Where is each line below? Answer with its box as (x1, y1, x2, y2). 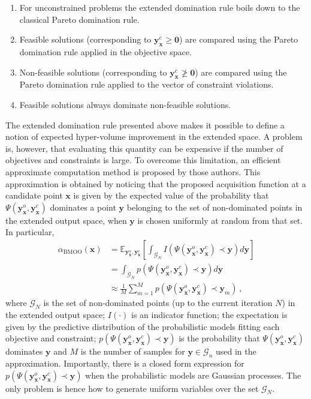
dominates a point (50, 200, 116, 213)
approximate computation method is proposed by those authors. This (5, 165, 261, 178)
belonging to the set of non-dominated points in (126, 200, 303, 213)
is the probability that (179, 332, 260, 344)
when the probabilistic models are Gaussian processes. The (85, 368, 301, 381)
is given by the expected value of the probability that (73, 189, 269, 202)
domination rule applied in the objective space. (19, 45, 192, 58)
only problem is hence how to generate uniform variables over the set (5, 382, 259, 394)
